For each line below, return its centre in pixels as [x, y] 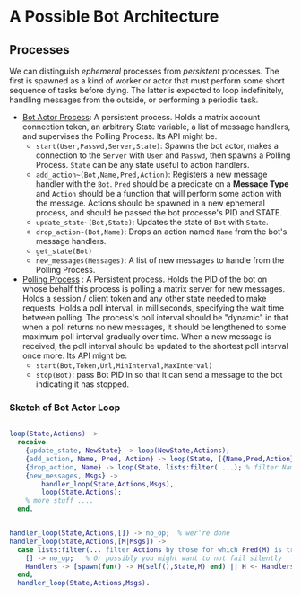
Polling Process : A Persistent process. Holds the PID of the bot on [145, 279]
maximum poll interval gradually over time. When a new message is [146, 337]
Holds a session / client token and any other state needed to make [144, 298]
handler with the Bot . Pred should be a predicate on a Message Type [162, 184]
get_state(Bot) [64, 251]
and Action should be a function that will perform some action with [159, 193]
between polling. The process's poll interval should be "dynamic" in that [155, 317]
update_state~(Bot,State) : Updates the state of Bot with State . [152, 222]
